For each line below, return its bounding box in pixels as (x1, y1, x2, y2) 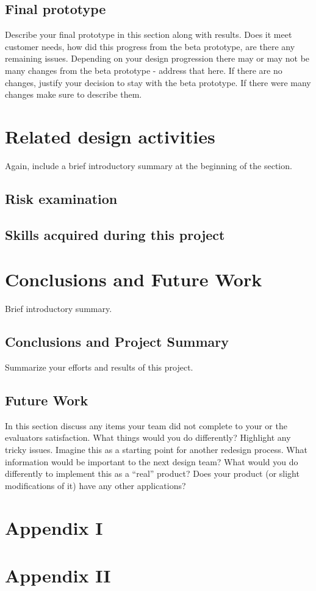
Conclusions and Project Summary (5, 332, 229, 351)
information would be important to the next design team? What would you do (5, 455, 298, 468)
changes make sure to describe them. (5, 88, 142, 101)
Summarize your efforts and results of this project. (5, 360, 193, 373)
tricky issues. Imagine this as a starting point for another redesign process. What (5, 443, 307, 455)
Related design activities (5, 123, 215, 148)
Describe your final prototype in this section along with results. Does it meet (5, 28, 292, 41)
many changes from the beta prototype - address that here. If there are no (5, 63, 282, 76)
